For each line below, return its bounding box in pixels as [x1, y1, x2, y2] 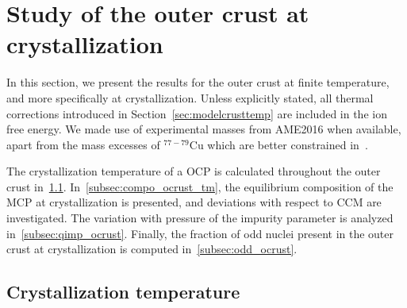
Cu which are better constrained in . [189, 136, 368, 152]
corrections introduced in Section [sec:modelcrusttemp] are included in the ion [6, 105, 387, 121]
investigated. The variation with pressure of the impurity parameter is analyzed [6, 210, 394, 226]
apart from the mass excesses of [6, 136, 160, 152]
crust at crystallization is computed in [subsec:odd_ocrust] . [6, 241, 298, 257]
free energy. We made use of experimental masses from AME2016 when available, [6, 121, 401, 137]
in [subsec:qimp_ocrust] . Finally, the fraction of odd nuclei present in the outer [6, 225, 394, 241]
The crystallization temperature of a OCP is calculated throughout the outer [6, 163, 381, 179]
